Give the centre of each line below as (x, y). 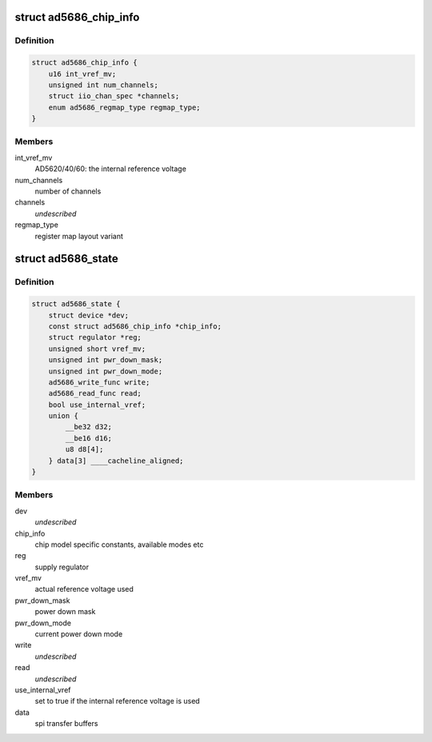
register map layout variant (79, 236)
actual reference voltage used (84, 589)
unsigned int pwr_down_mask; (106, 360)
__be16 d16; (88, 438)
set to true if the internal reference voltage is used (117, 701)
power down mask (65, 612)
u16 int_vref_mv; (82, 74)
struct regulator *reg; (95, 337)
